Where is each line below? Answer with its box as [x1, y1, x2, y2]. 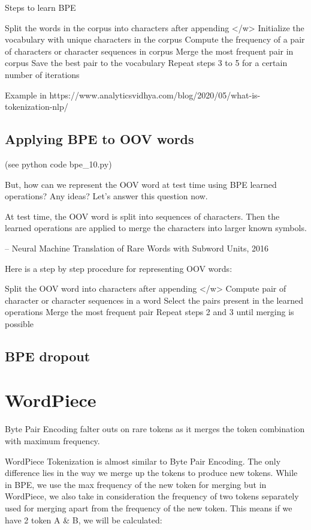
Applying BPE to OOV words [5, 130, 194, 148]
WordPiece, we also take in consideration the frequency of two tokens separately [5, 490, 299, 502]
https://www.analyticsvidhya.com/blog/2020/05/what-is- [49, 88, 261, 101]
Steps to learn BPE [5, 1, 76, 13]
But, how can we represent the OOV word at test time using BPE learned [5, 178, 277, 190]
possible [5, 317, 34, 330]
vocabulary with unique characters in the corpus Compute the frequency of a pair [5, 33, 305, 46]
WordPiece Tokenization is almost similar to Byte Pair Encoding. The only [5, 454, 281, 467]
